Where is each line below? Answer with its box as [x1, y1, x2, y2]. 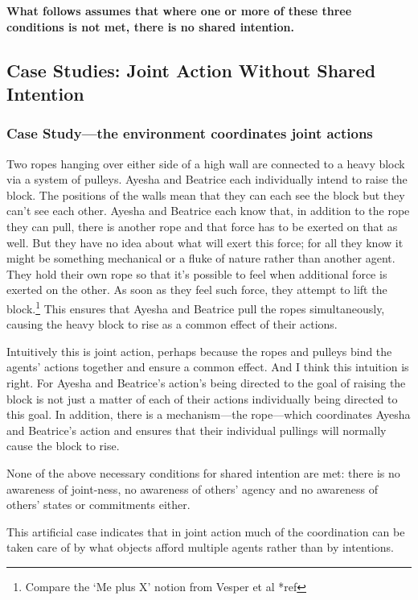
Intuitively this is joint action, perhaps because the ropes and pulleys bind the [6, 342, 392, 359]
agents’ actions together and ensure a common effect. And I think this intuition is [6, 358, 409, 375]
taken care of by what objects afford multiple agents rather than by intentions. [6, 539, 394, 556]
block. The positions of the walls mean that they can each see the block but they [6, 186, 405, 203]
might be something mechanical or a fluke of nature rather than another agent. [6, 250, 395, 267]
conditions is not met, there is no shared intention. [6, 18, 294, 35]
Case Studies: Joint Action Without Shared [6, 57, 376, 82]
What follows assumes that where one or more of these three [6, 2, 352, 19]
